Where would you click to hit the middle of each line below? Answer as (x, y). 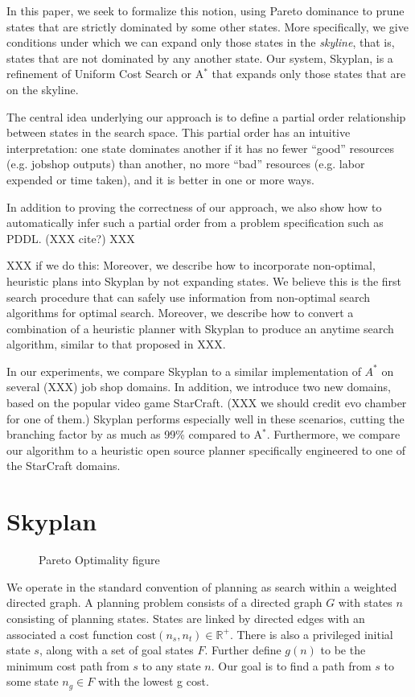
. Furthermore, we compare (333, 434)
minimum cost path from (68, 665)
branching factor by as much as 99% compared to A (134, 434)
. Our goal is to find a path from (291, 665)
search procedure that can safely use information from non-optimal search (189, 297)
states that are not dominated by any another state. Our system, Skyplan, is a (200, 58)
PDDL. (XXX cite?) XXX (71, 238)
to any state (171, 665)
